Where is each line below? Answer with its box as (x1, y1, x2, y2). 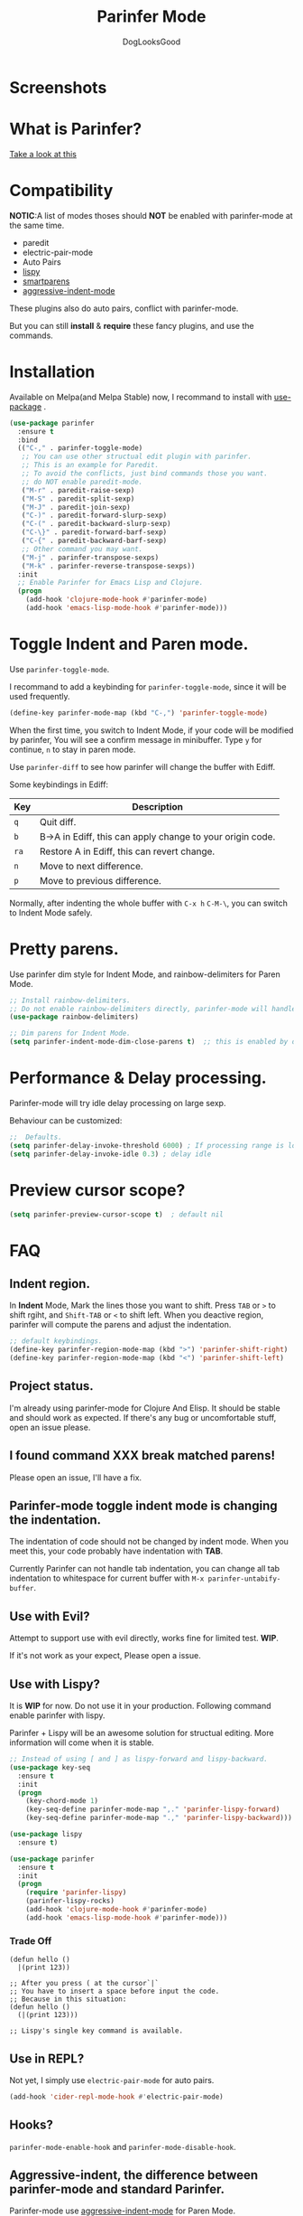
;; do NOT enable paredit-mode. (21, 477, 143, 486)
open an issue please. (9, 1422, 91, 1432)
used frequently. (9, 690, 70, 701)
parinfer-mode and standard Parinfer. (9, 2182, 225, 2197)
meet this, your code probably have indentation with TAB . (9, 1545, 224, 1556)
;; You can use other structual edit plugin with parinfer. (21, 452, 252, 462)
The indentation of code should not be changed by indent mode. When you (9, 1536, 289, 1547)
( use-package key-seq (9, 1762, 91, 1772)
